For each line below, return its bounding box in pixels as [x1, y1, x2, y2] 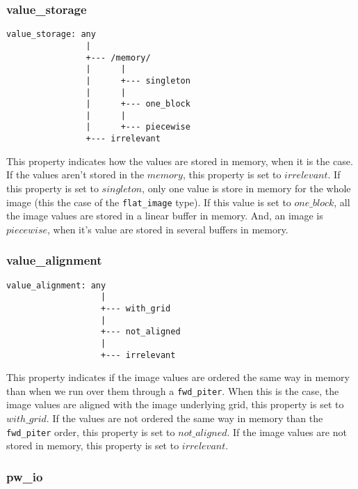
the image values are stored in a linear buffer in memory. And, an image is [6, 208, 323, 223]
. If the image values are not [227, 424, 347, 439]
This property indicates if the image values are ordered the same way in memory [6, 370, 350, 385]
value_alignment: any [6, 280, 106, 290]
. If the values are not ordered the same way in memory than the [46, 411, 323, 426]
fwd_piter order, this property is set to [6, 424, 175, 439]
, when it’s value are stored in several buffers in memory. [47, 222, 288, 236]
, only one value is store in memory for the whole [142, 180, 351, 195]
